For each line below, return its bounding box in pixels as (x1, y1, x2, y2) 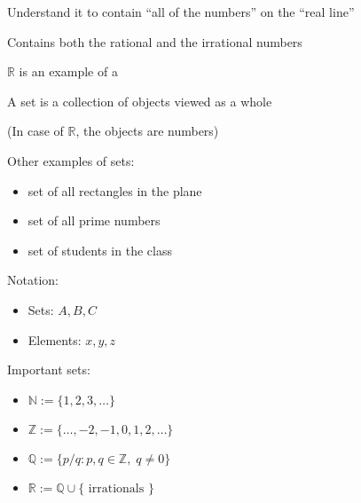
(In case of (7, 122, 64, 140)
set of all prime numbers (27, 211, 161, 230)
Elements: (27, 330, 82, 349)
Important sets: (7, 360, 90, 379)
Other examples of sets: (7, 151, 135, 169)
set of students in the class (27, 240, 172, 259)
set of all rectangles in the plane (27, 181, 202, 200)
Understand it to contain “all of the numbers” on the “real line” (7, 3, 355, 20)
